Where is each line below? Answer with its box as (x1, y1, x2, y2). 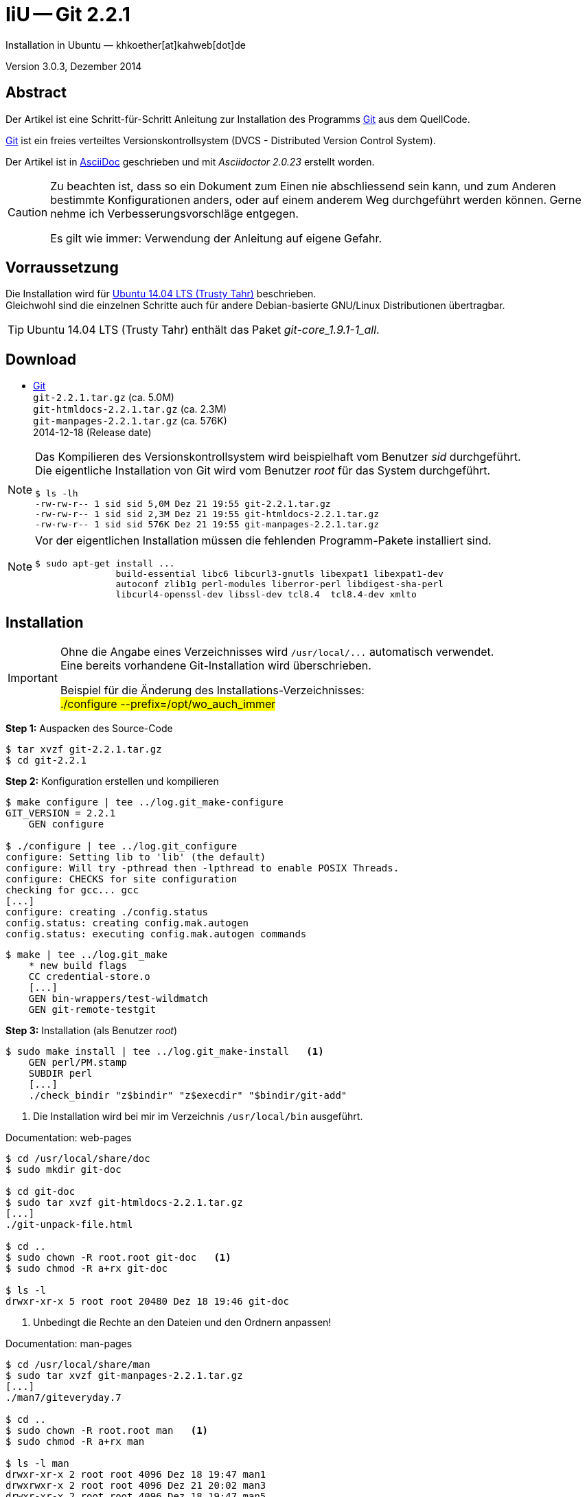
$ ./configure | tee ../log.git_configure (5, 841, 238, 852)
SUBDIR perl (28, 1068, 93, 1079)
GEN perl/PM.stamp (28, 1057, 128, 1069)
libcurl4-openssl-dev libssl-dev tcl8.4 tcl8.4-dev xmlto (115, 589, 417, 600)
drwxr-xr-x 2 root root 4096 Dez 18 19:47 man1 (5, 1469, 266, 1481)
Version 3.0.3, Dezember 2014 (5, 60, 142, 72)
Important (8, 671, 58, 685)
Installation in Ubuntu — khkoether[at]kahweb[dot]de (5, 38, 246, 51)
